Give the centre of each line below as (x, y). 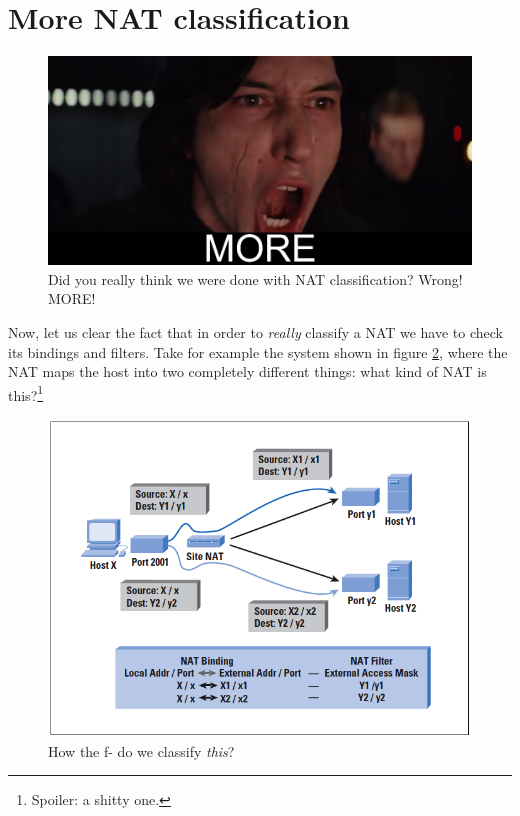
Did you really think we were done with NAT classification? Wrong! (255, 278)
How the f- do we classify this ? (141, 750)
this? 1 (26, 393)
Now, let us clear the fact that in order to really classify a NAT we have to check (256, 331)
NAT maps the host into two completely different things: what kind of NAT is (247, 371)
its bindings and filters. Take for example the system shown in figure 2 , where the (258, 351)
